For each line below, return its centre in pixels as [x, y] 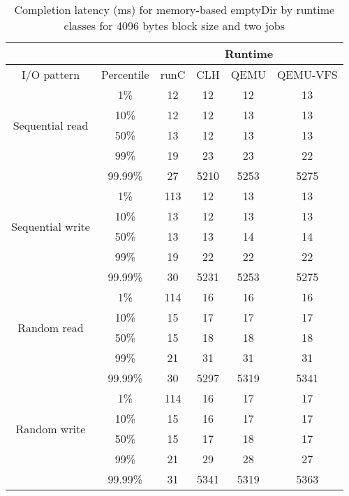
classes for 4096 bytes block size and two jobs [174, 25]
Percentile [125, 74]
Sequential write [51, 226]
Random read [51, 327]
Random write [51, 428]
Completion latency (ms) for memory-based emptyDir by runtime [174, 9]
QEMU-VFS [307, 74]
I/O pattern [51, 74]
